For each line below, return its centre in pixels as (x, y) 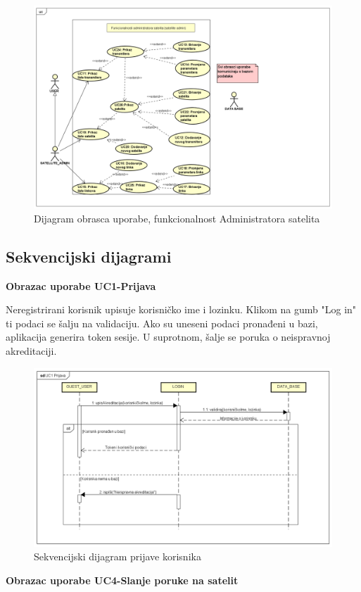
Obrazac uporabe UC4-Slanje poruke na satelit (122, 580)
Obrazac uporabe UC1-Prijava (81, 285)
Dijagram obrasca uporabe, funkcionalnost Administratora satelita (177, 218)
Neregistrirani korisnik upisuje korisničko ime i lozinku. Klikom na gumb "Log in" (181, 309)
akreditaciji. (31, 350)
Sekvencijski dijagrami (89, 256)
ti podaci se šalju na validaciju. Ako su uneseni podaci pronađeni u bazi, (162, 323)
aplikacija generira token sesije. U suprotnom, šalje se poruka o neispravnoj (168, 337)
